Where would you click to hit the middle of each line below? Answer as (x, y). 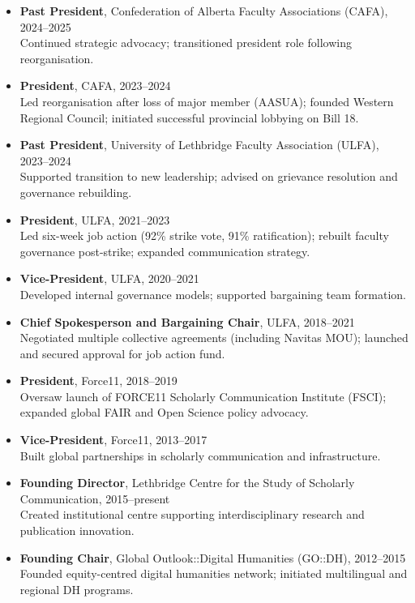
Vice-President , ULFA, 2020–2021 (109, 278)
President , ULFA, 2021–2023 (95, 219)
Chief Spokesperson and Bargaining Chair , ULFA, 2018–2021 (187, 321)
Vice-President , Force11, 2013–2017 (113, 440)
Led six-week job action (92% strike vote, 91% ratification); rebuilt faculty (204, 235)
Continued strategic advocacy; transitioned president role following (186, 43)
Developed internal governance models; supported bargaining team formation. (213, 294)
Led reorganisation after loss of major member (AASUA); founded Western (207, 101)
